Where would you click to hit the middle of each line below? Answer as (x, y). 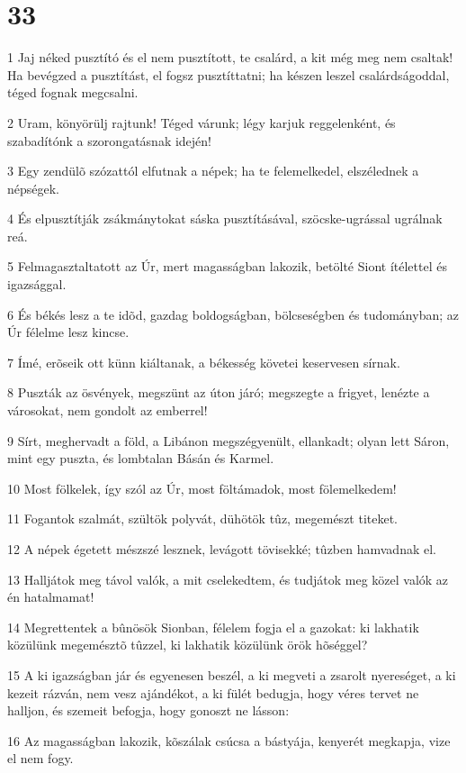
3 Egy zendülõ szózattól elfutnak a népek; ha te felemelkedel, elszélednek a (213, 171)
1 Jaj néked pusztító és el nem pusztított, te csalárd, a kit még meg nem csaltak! (230, 57)
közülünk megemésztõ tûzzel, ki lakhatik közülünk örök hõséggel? (188, 645)
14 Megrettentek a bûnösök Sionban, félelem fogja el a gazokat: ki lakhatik (213, 627)
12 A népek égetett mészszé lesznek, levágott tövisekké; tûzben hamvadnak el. (222, 549)
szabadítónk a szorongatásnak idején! (110, 140)
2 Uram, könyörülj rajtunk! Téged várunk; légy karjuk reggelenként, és (202, 122)
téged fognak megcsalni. (73, 92)
